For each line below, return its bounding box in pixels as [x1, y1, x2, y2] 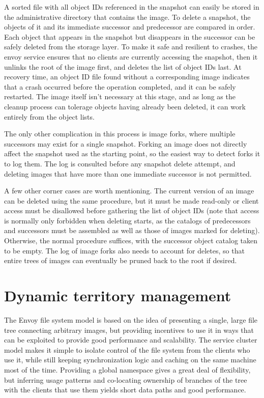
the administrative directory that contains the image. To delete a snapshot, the [4, 11, 251, 22]
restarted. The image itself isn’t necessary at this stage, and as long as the [4, 91, 236, 102]
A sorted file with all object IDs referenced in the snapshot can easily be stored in [4, 2, 259, 12]
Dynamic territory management [4, 285, 231, 306]
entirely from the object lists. [4, 111, 95, 122]
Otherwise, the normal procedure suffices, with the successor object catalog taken [4, 235, 257, 246]
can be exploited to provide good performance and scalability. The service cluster [4, 334, 257, 345]
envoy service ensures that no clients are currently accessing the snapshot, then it [4, 51, 258, 62]
